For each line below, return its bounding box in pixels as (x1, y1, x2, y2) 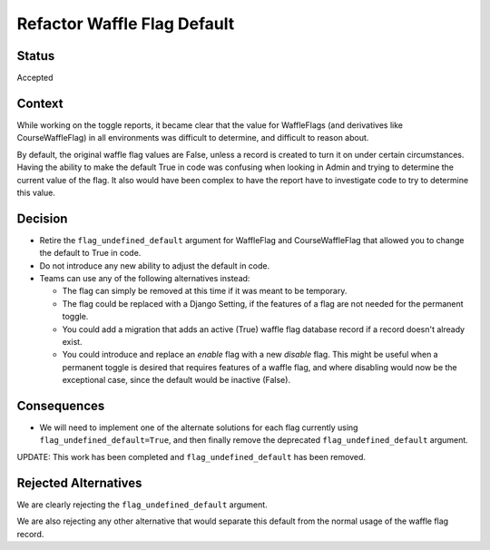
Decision (16, 211, 68, 226)
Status (16, 48, 55, 64)
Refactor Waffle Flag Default (16, 14, 235, 34)
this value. (16, 187, 56, 198)
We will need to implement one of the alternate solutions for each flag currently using (39, 422, 358, 433)
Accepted (16, 73, 54, 83)
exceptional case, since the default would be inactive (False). (62, 375, 290, 386)
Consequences (16, 398, 105, 413)
